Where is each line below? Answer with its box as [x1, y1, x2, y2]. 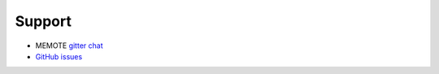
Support [15, 12, 72, 30]
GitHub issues [35, 51, 83, 61]
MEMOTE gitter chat [35, 41, 103, 50]
